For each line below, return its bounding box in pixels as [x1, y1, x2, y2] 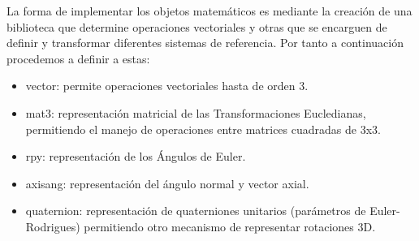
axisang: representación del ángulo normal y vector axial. [25, 174, 309, 192]
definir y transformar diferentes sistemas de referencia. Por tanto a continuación [6, 34, 404, 51]
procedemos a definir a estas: [6, 49, 150, 67]
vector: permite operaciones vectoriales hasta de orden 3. [25, 77, 309, 94]
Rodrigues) [25, 217, 80, 235]
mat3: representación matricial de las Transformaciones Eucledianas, [25, 104, 366, 121]
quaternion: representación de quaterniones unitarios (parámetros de [25, 202, 366, 219]
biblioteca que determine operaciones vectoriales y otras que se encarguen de [6, 18, 387, 35]
